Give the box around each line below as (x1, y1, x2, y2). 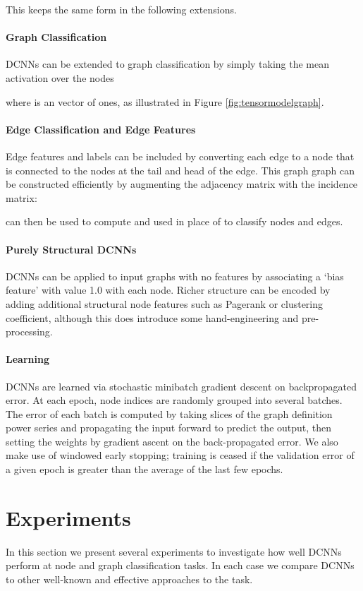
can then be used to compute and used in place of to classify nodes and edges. (6, 214, 343, 229)
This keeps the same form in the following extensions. (6, 2, 237, 16)
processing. (6, 324, 53, 339)
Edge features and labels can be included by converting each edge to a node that (6, 148, 355, 163)
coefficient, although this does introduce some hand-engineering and (6, 310, 299, 325)
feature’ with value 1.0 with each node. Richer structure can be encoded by (6, 282, 331, 297)
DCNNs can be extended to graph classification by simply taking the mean (6, 56, 330, 71)
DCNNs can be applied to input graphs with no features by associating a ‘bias (6, 268, 344, 283)
